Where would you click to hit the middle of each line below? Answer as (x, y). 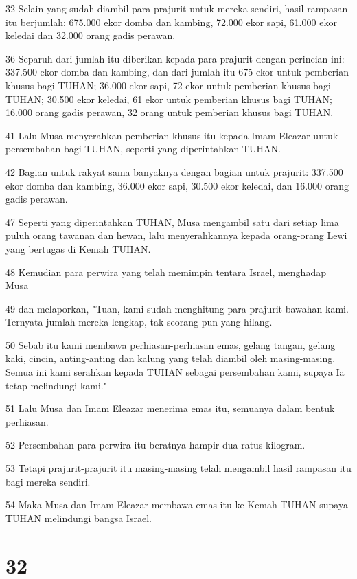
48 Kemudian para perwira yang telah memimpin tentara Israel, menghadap (166, 272)
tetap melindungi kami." (56, 385)
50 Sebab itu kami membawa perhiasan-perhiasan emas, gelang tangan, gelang (171, 344)
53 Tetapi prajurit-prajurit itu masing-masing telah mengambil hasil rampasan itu (178, 468)
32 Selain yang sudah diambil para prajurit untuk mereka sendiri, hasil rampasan (177, 8)
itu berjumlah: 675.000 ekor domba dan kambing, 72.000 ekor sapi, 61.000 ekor (171, 22)
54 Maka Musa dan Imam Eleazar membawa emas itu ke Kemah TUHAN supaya (177, 504)
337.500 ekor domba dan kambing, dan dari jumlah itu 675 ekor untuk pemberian (177, 72)
